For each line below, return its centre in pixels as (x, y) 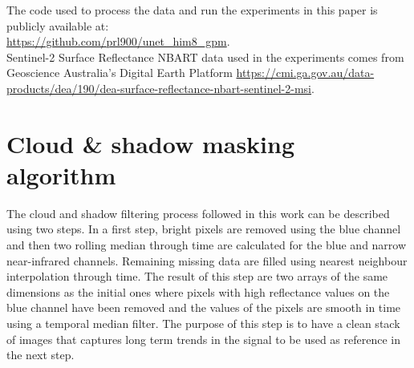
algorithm (61, 174)
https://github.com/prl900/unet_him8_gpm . (118, 41)
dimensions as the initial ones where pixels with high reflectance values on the (198, 291)
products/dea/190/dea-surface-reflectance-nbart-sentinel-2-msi (159, 88)
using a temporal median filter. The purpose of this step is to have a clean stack (203, 324)
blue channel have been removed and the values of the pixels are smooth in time (204, 307)
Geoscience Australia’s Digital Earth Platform (120, 73)
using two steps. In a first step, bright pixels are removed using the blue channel (204, 229)
